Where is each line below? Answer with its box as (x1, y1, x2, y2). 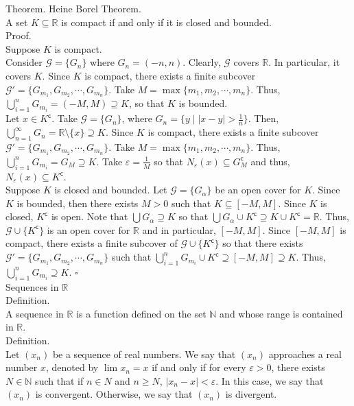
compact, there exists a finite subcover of (5, 236, 178, 250)
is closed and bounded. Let (54, 182, 167, 197)
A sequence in (5, 306, 64, 320)
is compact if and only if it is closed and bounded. (61, 14, 272, 29)
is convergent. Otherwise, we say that (35, 387, 193, 401)
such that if (35, 373, 84, 387)
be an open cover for (215, 182, 301, 197)
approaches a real (268, 346, 342, 361)
